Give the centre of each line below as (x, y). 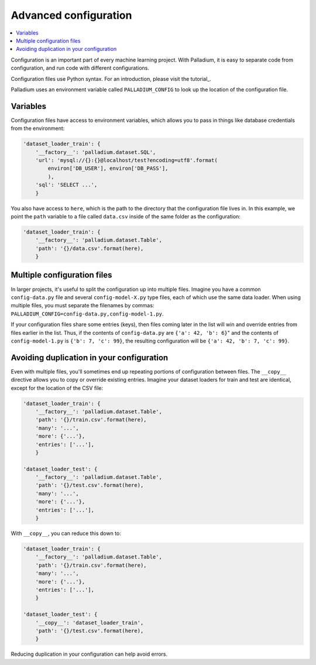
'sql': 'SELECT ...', (66, 185)
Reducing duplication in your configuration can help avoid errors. (89, 654)
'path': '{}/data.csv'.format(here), (90, 248)
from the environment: (38, 128)
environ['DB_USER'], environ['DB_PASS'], (108, 169)
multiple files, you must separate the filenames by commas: (83, 306)
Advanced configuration (71, 15)
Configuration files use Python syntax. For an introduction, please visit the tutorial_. (111, 78)
